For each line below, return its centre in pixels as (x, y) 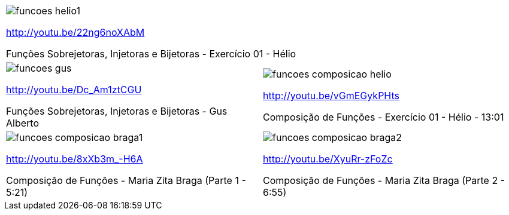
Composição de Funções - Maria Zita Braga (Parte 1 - (126, 180)
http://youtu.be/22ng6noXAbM (75, 32)
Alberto (22, 123)
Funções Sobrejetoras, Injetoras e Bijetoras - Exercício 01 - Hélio (151, 54)
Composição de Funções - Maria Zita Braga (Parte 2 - (384, 180)
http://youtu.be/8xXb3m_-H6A (75, 159)
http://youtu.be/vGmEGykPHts (331, 96)
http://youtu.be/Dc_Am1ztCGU (74, 90)
